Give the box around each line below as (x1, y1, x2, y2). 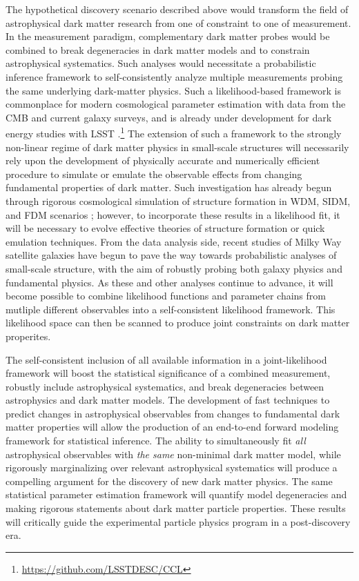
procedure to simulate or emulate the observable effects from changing (6, 166, 302, 181)
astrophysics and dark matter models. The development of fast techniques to (6, 393, 330, 407)
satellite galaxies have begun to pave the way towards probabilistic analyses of (6, 248, 337, 262)
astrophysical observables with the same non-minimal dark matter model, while (6, 446, 341, 461)
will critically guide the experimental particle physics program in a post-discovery (6, 514, 351, 529)
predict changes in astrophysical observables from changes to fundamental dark (6, 406, 340, 420)
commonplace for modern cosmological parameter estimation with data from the (6, 97, 346, 111)
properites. (6, 328, 51, 343)
